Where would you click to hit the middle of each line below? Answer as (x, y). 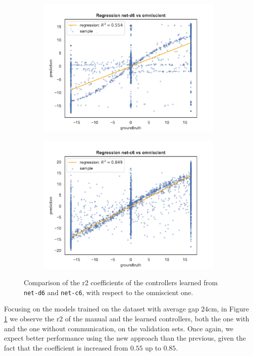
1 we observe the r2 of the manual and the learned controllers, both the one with (127, 319)
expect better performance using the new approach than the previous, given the (125, 338)
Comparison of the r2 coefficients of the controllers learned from (121, 282)
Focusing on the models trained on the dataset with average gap (101, 309)
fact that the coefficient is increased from (66, 347)
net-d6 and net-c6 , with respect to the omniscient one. (108, 292)
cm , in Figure (228, 309)
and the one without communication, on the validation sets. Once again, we (119, 328)
